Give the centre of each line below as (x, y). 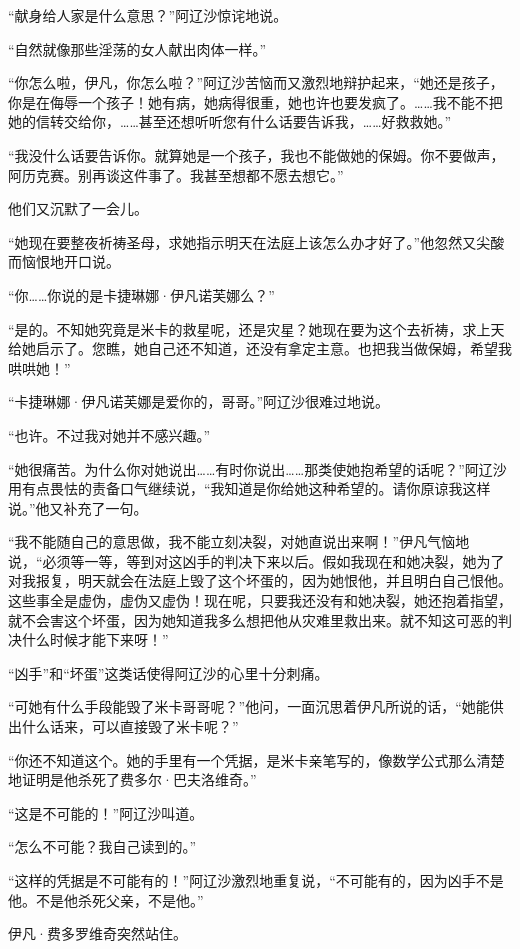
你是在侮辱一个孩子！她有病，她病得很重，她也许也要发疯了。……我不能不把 (255, 101)
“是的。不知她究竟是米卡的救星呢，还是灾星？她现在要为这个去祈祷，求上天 (256, 328)
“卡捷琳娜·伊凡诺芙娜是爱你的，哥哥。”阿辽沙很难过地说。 (199, 401)
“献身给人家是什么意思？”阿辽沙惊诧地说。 (148, 15)
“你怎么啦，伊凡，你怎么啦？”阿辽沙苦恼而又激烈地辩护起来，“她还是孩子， (256, 82)
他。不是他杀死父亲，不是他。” (106, 899)
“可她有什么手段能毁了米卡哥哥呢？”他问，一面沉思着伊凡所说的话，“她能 (249, 706)
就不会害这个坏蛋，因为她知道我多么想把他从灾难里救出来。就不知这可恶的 (253, 619)
